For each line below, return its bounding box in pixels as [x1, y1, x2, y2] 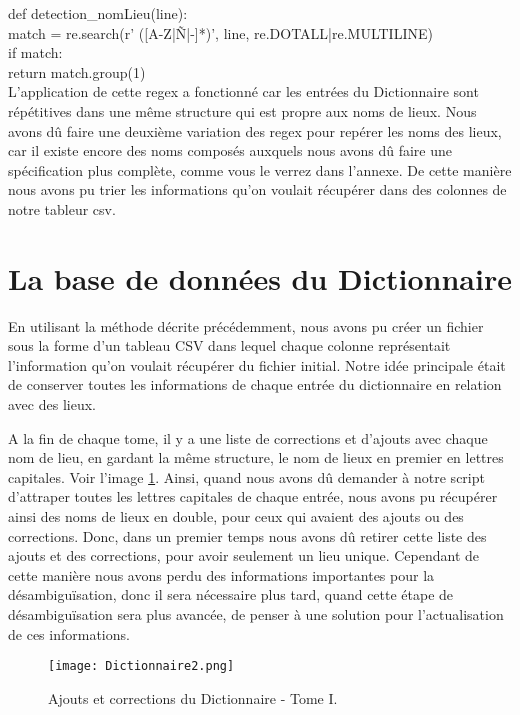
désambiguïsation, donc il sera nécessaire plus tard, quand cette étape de [8, 584, 454, 605]
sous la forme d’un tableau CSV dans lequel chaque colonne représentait [8, 335, 451, 356]
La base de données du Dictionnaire [8, 257, 512, 298]
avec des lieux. [8, 394, 96, 415]
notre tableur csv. [8, 198, 116, 219]
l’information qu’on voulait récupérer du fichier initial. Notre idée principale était [8, 354, 506, 375]
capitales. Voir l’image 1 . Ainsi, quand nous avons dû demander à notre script [8, 466, 485, 487]
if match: [8, 42, 63, 63]
